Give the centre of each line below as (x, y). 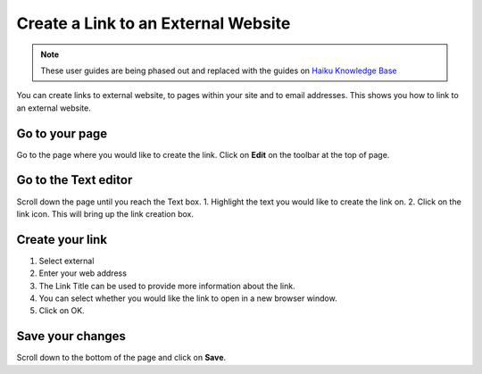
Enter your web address (83, 273)
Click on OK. (62, 311)
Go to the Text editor (75, 180)
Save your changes (71, 336)
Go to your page (62, 133)
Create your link (62, 240)
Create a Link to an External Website (154, 23)
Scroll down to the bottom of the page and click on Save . (121, 358)
